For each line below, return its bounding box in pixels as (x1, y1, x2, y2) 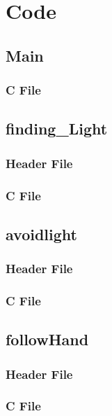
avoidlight (6, 223, 77, 244)
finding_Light (6, 118, 108, 139)
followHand (6, 328, 89, 350)
